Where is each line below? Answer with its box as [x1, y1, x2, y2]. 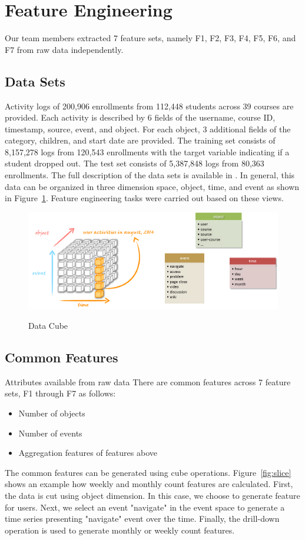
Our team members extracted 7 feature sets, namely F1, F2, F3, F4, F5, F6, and [5, 32, 296, 44]
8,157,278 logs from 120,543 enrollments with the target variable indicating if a [5, 145, 290, 158]
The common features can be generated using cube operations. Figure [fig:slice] [5, 466, 291, 478]
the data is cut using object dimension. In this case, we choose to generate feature [5, 489, 300, 501]
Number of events [18, 426, 82, 439]
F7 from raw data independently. [5, 43, 124, 55]
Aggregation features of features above [18, 446, 157, 459]
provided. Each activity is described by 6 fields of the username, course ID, [5, 111, 276, 124]
